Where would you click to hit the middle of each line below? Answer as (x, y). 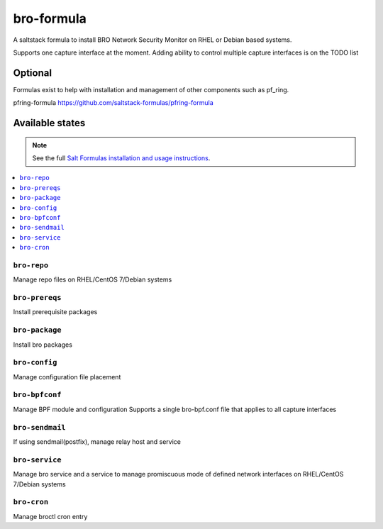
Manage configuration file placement (67, 377)
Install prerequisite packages (55, 312)
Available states (49, 123)
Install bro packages (43, 345)
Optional (33, 73)
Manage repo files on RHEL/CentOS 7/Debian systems (93, 279)
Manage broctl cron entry (50, 516)
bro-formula (50, 18)
